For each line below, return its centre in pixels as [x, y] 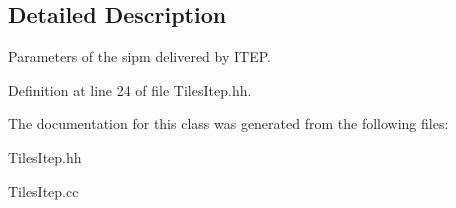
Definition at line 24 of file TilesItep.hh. [130, 89]
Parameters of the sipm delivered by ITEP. [139, 56]
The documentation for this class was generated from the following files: [228, 123]
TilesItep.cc [43, 190]
